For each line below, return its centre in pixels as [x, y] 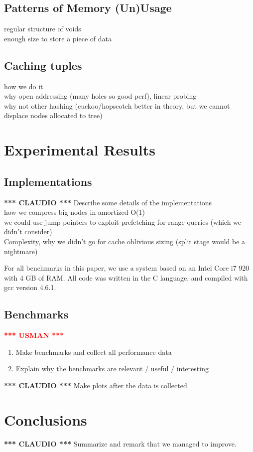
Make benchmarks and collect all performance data [94, 352]
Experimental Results [80, 150]
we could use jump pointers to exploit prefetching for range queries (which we [123, 222]
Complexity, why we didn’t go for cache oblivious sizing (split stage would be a [125, 241]
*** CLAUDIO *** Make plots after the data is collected [96, 385]
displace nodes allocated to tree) [53, 115]
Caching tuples [43, 65]
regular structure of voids [43, 29]
